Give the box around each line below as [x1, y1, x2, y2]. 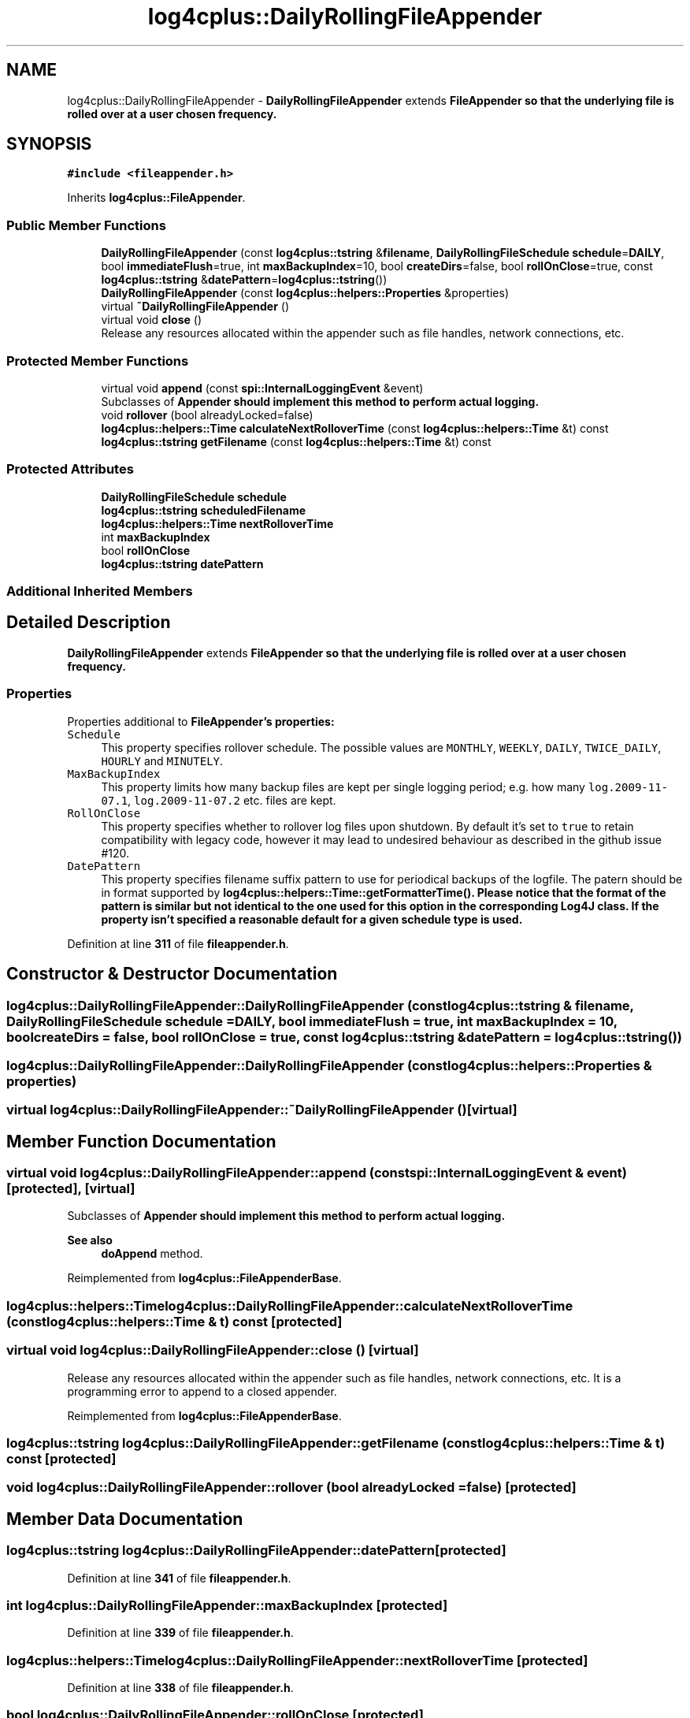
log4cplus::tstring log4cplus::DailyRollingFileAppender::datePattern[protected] [6, 1542, 506, 1559]
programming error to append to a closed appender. [67, 1384, 337, 1398]
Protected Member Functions [6, 352, 189, 369]
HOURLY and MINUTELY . [101, 753, 224, 768]
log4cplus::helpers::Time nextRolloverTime [101, 516, 334, 530]
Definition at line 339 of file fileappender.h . [67, 1626, 294, 1640]
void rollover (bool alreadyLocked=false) [101, 407, 313, 422]
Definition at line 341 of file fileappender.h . [67, 1571, 291, 1585]
